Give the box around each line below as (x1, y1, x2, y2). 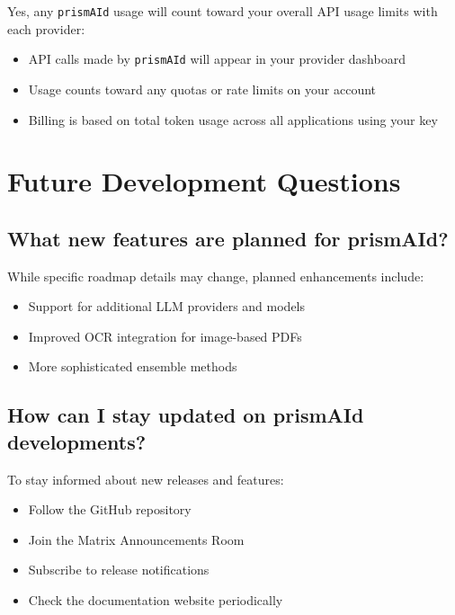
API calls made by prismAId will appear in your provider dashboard (28, 49, 406, 68)
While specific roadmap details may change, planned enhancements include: (7, 266, 424, 285)
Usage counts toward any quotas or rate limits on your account (28, 79, 377, 98)
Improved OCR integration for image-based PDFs (28, 326, 302, 345)
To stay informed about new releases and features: (7, 469, 284, 488)
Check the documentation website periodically (28, 591, 283, 610)
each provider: (7, 19, 85, 38)
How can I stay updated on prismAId (7, 401, 364, 429)
